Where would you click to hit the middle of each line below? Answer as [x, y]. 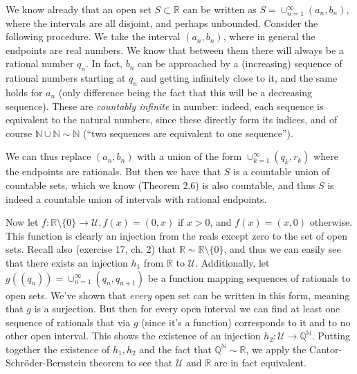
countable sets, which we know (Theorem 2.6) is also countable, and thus [161, 185]
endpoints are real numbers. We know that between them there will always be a [175, 50]
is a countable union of [282, 171]
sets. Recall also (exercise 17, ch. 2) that [91, 249]
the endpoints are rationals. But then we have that [113, 171]
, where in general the [269, 36]
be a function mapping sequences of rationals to [249, 277]
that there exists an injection [67, 262]
